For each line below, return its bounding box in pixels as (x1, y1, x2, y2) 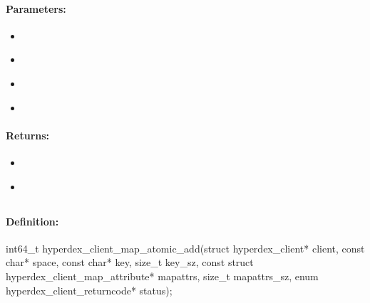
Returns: (6, 127, 50, 142)
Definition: (6, 213, 59, 228)
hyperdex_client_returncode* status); (6, 282, 173, 297)
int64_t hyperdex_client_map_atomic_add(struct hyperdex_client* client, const (6, 240, 365, 255)
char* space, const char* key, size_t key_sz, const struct (6, 255, 254, 270)
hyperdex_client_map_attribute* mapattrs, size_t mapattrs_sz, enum (6, 268, 319, 283)
